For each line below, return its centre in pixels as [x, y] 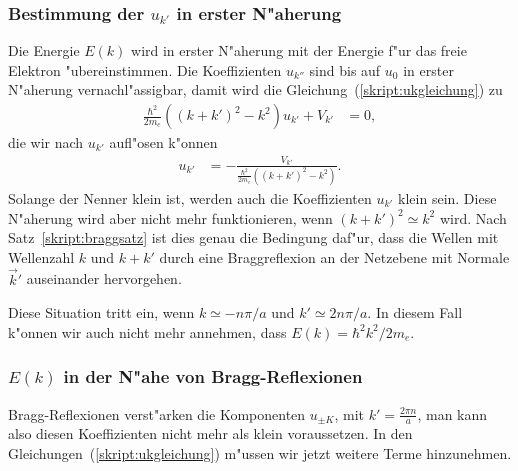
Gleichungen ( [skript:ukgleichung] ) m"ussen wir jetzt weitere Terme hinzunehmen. [260, 452]
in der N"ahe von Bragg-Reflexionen [213, 376]
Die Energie [44, 50]
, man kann [452, 413]
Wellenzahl [41, 256]
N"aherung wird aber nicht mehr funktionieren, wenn [170, 217]
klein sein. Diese [447, 197]
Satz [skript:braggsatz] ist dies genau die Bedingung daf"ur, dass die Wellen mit [253, 237]
